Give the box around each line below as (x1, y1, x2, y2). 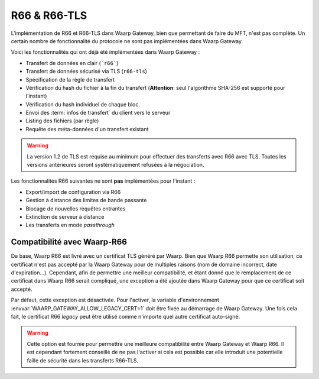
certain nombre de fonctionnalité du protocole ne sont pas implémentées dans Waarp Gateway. (11, 37, 243, 44)
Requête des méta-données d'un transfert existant (25, 125, 149, 132)
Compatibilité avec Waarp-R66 (11, 237, 127, 247)
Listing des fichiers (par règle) (25, 117, 99, 124)
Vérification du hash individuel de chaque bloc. (25, 101, 140, 108)
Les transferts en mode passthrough (25, 222, 115, 229)
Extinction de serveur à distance (25, 213, 105, 220)
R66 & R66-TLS (11, 9, 87, 22)
